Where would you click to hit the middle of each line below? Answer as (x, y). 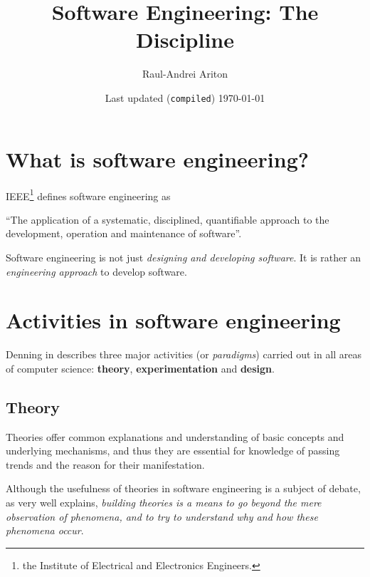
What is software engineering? (157, 158)
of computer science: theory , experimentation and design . (140, 368)
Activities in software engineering (173, 320)
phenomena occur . (45, 530)
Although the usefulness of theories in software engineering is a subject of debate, (183, 488)
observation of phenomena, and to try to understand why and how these (162, 516)
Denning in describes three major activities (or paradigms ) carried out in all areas (184, 354)
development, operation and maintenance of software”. (124, 233)
